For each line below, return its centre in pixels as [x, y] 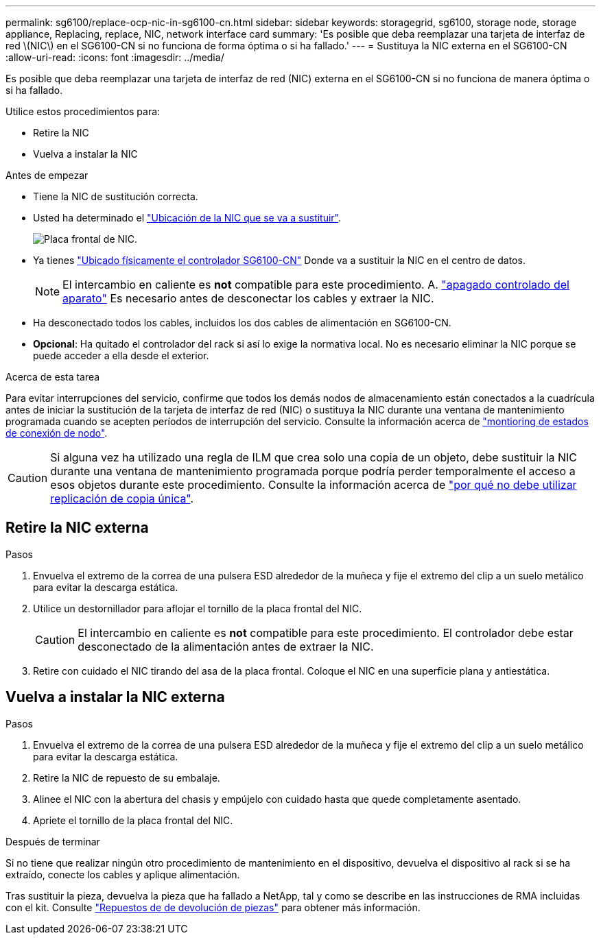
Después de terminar [53, 841]
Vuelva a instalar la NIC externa [115, 697]
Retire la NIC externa [77, 528]
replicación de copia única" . [122, 498]
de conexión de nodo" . [57, 433]
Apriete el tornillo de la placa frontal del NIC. [133, 820]
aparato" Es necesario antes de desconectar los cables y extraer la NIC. [248, 298]
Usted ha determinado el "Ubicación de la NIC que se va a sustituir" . [187, 218]
